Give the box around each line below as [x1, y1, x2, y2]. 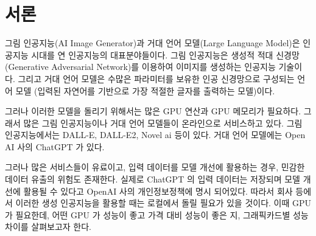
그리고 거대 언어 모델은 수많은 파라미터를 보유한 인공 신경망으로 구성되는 [18, 72, 295, 85]
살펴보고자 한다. [31, 220, 92, 233]
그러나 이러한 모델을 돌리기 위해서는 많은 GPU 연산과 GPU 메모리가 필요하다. [5, 105, 301, 117]
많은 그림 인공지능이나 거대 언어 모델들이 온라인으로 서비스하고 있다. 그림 [23, 116, 303, 129]
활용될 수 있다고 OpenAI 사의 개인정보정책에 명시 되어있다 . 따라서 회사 [23, 184, 293, 197]
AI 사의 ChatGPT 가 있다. [5, 140, 105, 153]
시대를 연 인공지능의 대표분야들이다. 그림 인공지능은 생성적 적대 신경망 [31, 48, 300, 61]
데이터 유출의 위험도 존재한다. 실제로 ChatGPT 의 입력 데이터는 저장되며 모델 [5, 173, 300, 186]
